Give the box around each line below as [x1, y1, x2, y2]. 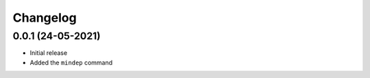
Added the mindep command [29, 58, 113, 66]
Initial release [29, 49, 68, 57]
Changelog [12, 10, 77, 25]
